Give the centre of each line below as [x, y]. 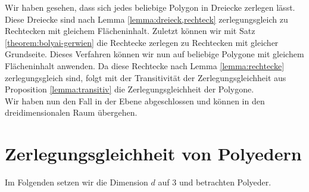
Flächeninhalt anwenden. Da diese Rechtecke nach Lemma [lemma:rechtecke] [145, 65]
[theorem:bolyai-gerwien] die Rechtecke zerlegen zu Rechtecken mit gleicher [142, 42]
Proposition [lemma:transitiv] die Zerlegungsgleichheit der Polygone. [129, 89]
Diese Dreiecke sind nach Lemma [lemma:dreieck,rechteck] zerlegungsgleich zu [146, 19]
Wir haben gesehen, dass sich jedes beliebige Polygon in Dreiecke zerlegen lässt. [150, 7]
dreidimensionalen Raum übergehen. [71, 112]
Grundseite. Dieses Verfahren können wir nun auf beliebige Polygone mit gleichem [154, 54]
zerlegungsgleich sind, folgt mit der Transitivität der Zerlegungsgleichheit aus [146, 77]
